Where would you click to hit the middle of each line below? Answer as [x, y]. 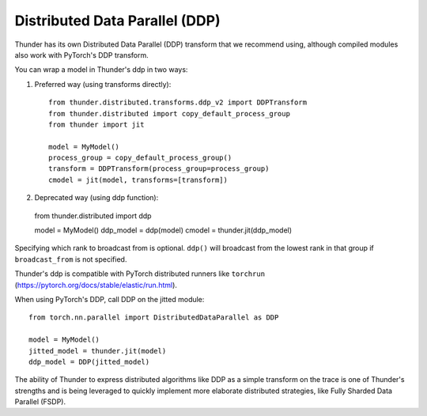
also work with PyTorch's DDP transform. [82, 55]
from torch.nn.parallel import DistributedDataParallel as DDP [154, 318]
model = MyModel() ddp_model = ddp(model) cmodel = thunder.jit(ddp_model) [163, 230]
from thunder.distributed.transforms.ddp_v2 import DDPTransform [178, 102]
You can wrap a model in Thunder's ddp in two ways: [101, 70]
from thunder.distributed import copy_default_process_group [169, 113]
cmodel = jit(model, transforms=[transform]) [138, 180]
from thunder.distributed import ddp [93, 216]
